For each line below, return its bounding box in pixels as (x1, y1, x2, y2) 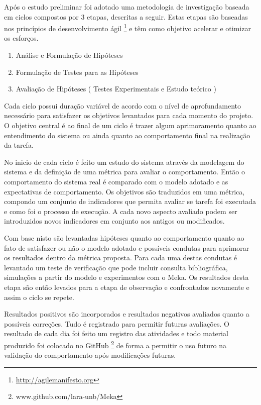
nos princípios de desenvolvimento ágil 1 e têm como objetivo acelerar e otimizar (4, 22, 251, 33)
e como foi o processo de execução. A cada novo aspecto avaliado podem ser (4, 206, 237, 216)
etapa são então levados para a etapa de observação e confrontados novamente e (4, 281, 249, 292)
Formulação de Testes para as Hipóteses (16, 66, 139, 77)
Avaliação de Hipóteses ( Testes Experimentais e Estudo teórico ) (16, 83, 216, 94)
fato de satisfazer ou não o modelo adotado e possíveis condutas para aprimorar (4, 242, 249, 253)
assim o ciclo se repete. (4, 291, 74, 302)
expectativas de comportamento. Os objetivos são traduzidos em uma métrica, (4, 186, 245, 196)
